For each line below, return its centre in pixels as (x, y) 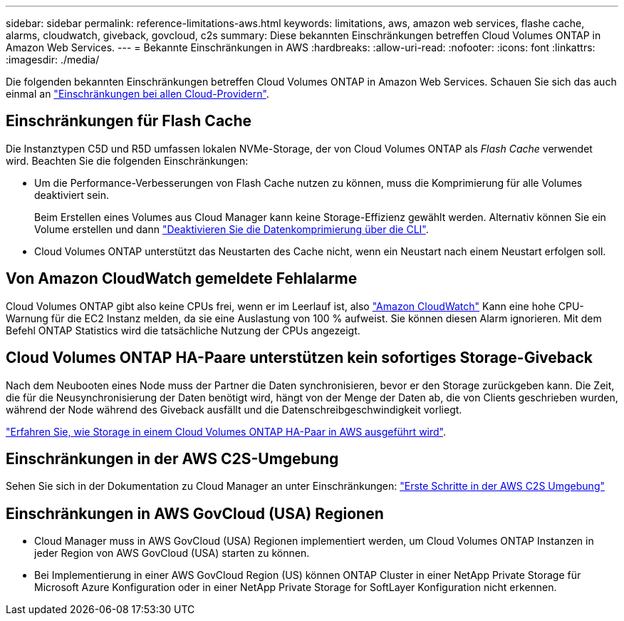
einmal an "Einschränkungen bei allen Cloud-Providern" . (137, 94)
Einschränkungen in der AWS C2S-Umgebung (172, 458)
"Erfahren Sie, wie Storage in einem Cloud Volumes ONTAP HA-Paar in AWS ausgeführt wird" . (226, 431)
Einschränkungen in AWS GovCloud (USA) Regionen (195, 513)
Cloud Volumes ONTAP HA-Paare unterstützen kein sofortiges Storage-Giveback (299, 358)
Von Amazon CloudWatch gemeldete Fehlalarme (182, 279)
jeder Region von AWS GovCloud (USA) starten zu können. (172, 553)
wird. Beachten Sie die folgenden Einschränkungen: (127, 160)
